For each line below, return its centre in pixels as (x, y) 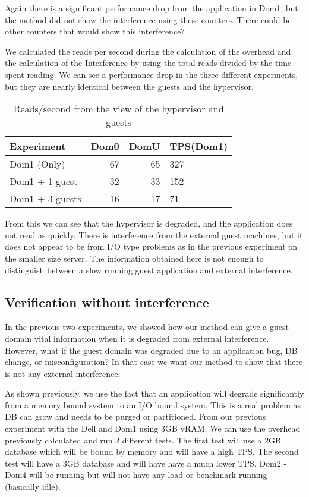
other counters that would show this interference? (95, 31)
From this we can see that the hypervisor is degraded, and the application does (149, 223)
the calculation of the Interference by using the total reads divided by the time (148, 63)
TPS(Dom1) (199, 146)
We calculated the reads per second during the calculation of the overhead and (148, 51)
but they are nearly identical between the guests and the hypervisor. (129, 86)
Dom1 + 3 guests (45, 199)
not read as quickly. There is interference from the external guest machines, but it (154, 235)
